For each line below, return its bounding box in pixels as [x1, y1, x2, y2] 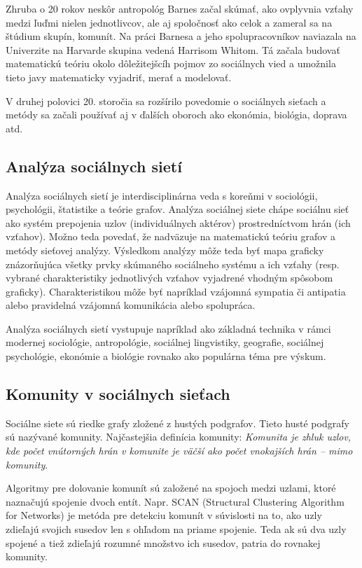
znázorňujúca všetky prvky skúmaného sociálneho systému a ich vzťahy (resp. [6, 256, 340, 271]
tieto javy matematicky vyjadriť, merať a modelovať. [6, 69, 232, 84]
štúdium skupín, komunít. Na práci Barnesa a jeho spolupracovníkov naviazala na [6, 29, 356, 43]
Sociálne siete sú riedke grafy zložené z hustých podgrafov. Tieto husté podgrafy [6, 415, 349, 430]
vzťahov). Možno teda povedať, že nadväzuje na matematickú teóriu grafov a [6, 229, 336, 244]
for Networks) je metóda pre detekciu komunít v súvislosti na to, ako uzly [6, 508, 322, 522]
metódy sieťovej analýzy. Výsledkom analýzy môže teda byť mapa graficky [6, 242, 324, 257]
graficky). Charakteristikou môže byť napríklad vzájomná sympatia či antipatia [6, 284, 346, 298]
